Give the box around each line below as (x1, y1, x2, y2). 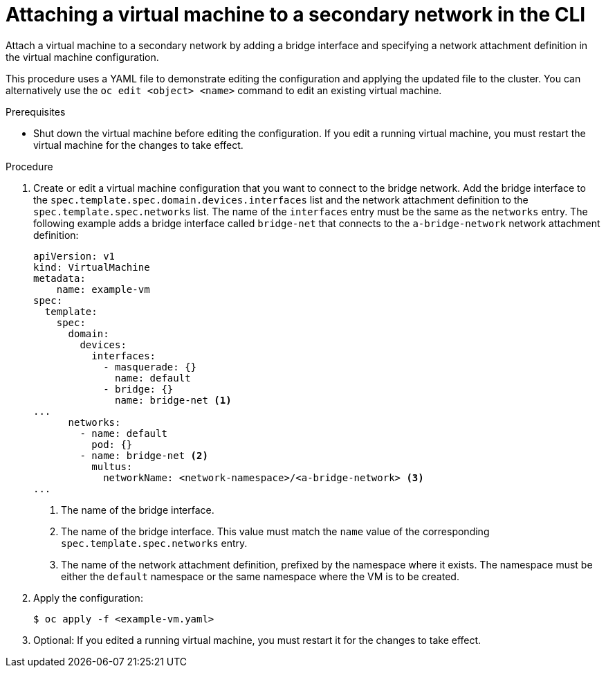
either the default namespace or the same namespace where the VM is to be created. (61, 570, 459, 582)
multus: (91, 460, 133, 472)
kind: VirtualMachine (33, 261, 150, 273)
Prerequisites (6, 105, 66, 118)
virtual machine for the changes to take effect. (33, 138, 244, 151)
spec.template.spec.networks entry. (61, 537, 248, 549)
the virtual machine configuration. (6, 51, 159, 63)
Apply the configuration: (33, 591, 143, 604)
